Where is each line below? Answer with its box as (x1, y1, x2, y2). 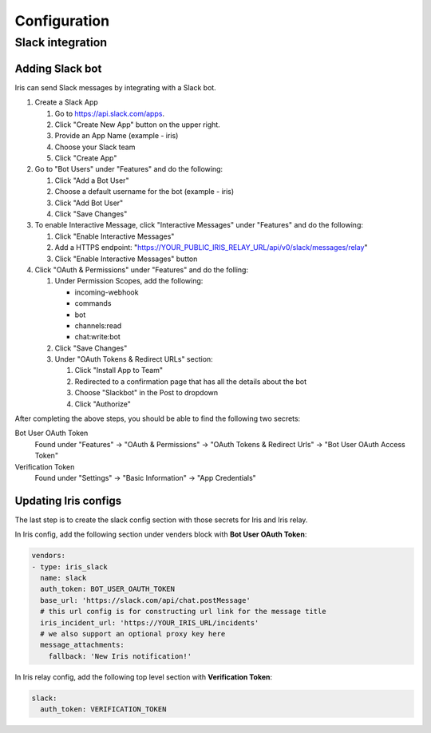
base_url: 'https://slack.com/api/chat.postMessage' (40, 596, 251, 604)
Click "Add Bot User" (54, 198, 124, 208)
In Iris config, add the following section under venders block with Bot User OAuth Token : (14, 529, 307, 539)
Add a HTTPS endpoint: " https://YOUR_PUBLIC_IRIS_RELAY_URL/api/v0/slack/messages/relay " (54, 243, 368, 252)
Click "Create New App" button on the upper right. (54, 120, 221, 129)
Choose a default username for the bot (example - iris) (54, 187, 235, 196)
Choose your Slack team (54, 142, 136, 152)
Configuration (14, 12, 110, 30)
